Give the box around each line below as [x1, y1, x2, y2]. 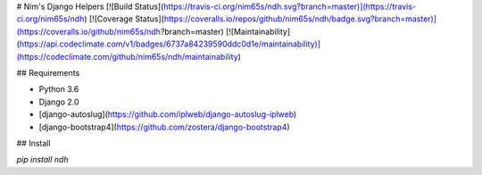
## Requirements [16, 67, 80, 78]
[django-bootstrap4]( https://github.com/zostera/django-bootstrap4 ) [38, 121, 290, 132]
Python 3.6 [38, 84, 79, 95]
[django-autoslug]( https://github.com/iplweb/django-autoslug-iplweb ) [38, 109, 297, 120]
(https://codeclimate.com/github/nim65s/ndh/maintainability [16, 51, 238, 62]
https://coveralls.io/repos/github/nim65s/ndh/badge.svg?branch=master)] [163, 13, 437, 24]
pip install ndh [16, 154, 69, 165]
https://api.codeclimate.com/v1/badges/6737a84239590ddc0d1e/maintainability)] [19, 38, 321, 49]
